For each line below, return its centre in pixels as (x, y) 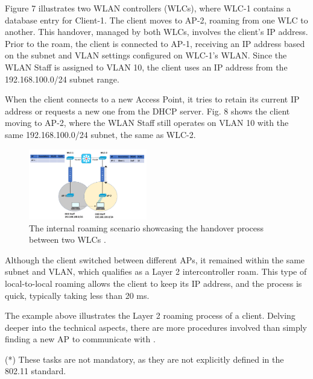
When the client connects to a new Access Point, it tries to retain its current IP (152, 99)
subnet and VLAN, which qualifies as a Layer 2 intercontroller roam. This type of (156, 271)
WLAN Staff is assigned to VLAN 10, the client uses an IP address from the (146, 67)
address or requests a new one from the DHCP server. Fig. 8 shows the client (147, 111)
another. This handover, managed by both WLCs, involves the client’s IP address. (156, 32)
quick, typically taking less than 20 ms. (77, 295)
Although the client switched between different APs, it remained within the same (155, 259)
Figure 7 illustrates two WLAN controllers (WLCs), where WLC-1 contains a (148, 8)
